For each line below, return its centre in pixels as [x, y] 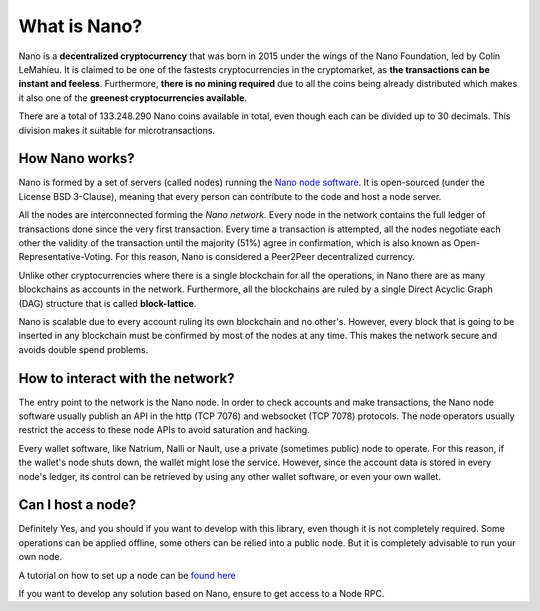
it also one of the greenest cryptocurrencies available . [133, 97]
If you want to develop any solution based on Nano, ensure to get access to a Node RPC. [201, 594]
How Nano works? [76, 158]
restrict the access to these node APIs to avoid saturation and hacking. [164, 430]
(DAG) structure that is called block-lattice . [107, 303]
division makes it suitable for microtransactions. [116, 130]
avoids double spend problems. [83, 349]
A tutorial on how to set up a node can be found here [127, 575]
